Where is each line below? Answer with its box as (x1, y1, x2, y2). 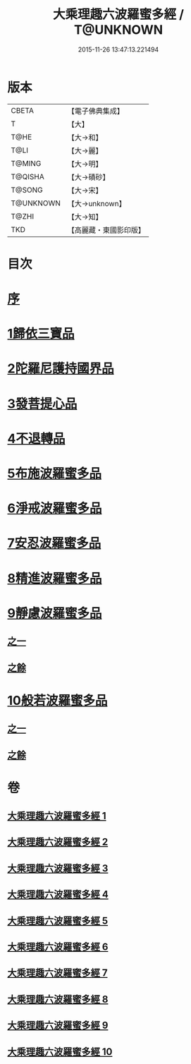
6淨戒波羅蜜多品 (7, 500, 102, 516)
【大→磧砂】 (67, 172, 110, 182)
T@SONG (11, 185, 44, 195)
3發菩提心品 (7, 396, 78, 411)
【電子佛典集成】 (67, 106, 125, 116)
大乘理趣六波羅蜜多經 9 (7, 1020, 109, 1032)
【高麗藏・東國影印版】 (67, 225, 146, 235)
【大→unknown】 (67, 198, 126, 208)
